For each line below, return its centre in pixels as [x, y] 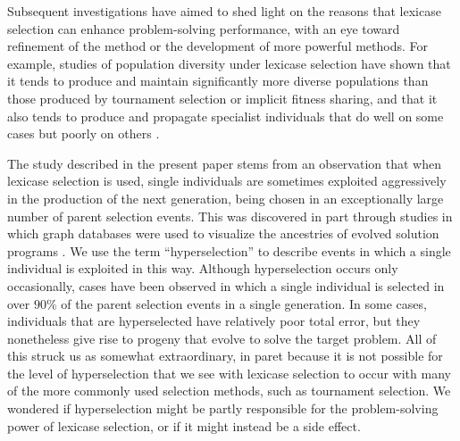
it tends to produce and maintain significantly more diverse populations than [218, 81]
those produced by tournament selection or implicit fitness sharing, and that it [222, 98]
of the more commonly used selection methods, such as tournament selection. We [229, 391]
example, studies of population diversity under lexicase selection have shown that [229, 63]
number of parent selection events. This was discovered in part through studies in [230, 216]
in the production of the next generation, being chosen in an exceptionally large [226, 198]
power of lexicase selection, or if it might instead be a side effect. [184, 425]
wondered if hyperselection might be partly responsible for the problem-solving [223, 408]
